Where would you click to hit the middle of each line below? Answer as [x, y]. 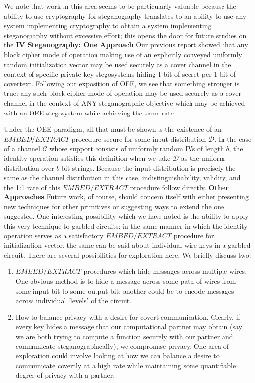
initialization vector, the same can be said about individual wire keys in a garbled [127, 245]
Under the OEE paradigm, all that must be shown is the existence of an [113, 129]
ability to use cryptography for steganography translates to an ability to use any [125, 16]
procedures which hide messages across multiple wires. [165, 271]
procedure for [194, 235]
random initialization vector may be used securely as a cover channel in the [118, 64]
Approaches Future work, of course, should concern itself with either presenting [126, 197]
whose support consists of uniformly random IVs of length [137, 148]
